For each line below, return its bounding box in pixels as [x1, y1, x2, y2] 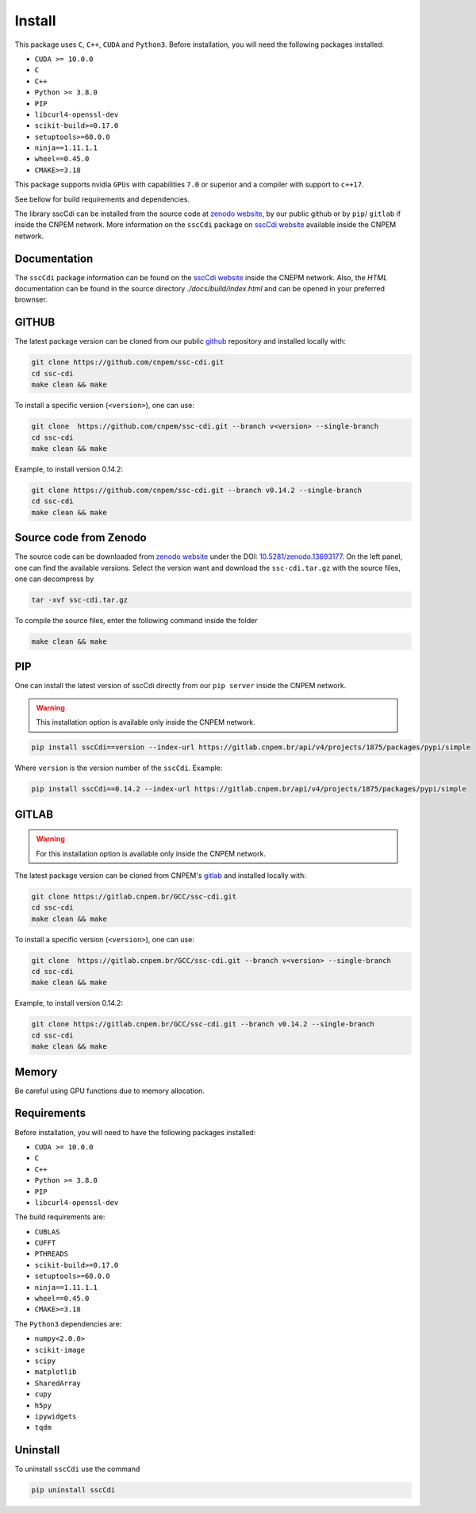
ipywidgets [34, 1411, 77, 1421]
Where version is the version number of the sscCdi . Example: [14, 763, 223, 773]
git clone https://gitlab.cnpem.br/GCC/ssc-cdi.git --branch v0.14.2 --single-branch [31, 1020, 374, 1029]
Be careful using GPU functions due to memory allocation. [14, 1086, 205, 1095]
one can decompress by [14, 574, 94, 583]
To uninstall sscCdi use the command [14, 1465, 140, 1474]
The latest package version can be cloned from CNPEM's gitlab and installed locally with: [14, 870, 307, 880]
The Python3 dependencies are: [14, 1319, 122, 1329]
